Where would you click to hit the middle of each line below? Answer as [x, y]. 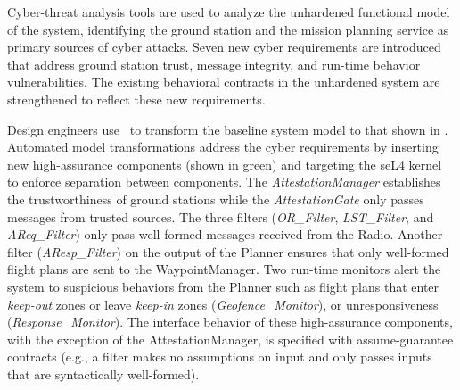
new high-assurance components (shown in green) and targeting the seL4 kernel [225, 164]
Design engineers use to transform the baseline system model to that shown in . [228, 129]
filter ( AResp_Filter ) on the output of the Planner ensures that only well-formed [228, 251]
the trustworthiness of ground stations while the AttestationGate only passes [216, 199]
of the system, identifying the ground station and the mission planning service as [228, 29]
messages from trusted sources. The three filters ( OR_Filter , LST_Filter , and [221, 216]
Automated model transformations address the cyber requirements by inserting [223, 147]
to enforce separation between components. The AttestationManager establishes [224, 182]
